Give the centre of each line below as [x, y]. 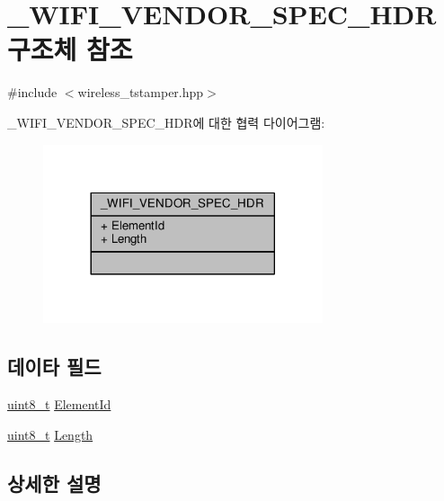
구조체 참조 [70, 49]
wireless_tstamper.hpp [141, 92]
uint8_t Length [50, 434]
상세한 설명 [54, 483]
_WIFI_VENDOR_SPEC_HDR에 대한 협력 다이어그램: [166, 122]
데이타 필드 [54, 367]
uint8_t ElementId [59, 404]
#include [32, 92]
